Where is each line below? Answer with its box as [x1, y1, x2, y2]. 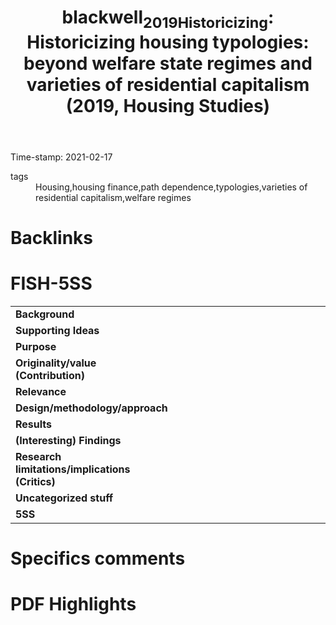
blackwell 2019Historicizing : [61, 6, 275, 32]
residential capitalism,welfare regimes [35, 191, 192, 203]
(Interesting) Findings [15, 433, 122, 447]
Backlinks [10, 226, 94, 249]
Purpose [15, 339, 57, 353]
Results [15, 417, 53, 431]
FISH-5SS [10, 272, 93, 295]
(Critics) [15, 474, 56, 488]
